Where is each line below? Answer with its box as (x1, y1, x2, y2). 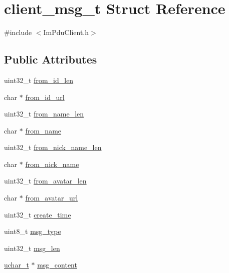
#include (4, 27, 32, 37)
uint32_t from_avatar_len (4, 175, 87, 186)
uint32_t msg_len (4, 242, 60, 253)
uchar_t (4, 259, 29, 270)
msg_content (37, 259, 77, 270)
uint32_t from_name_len (4, 108, 84, 119)
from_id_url (25, 91, 65, 102)
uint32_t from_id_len (4, 74, 74, 85)
